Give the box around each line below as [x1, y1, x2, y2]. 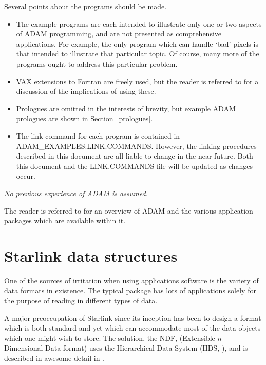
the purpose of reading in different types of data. [4, 295, 158, 305]
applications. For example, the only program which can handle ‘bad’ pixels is [16, 38, 258, 49]
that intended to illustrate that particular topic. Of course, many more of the [16, 48, 259, 59]
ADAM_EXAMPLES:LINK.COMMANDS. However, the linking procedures [16, 140, 257, 151]
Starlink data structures [4, 245, 178, 266]
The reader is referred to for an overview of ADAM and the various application [4, 205, 253, 216]
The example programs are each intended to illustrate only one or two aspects [16, 18, 262, 29]
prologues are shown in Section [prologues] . [16, 113, 153, 124]
